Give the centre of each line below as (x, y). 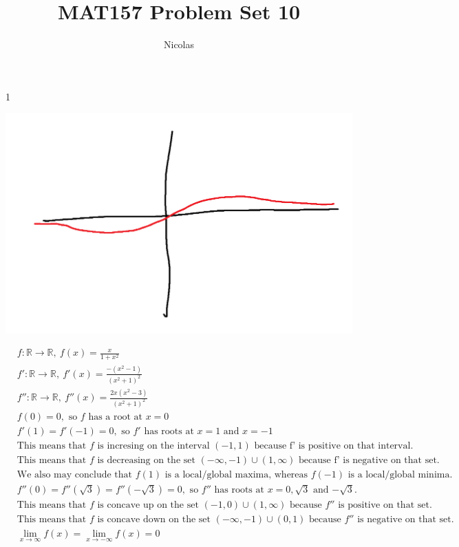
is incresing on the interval (153, 446)
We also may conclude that (75, 475)
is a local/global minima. (400, 475)
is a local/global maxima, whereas (236, 475)
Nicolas (179, 44)
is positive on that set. (385, 505)
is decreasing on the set (146, 461)
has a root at (116, 417)
